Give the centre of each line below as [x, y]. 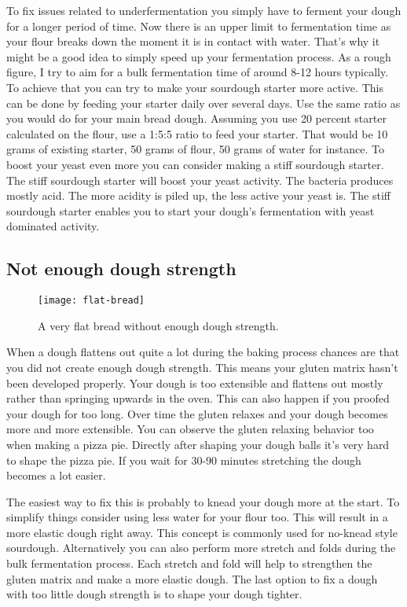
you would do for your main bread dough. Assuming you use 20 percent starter [196, 118]
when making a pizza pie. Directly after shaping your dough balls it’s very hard [198, 444]
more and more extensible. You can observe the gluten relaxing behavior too [190, 429]
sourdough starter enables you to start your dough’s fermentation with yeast [191, 210]
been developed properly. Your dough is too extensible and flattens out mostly [195, 383]
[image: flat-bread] [92, 301]
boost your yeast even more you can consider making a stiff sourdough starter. [195, 164]
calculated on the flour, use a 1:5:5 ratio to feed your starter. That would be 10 [197, 133]
